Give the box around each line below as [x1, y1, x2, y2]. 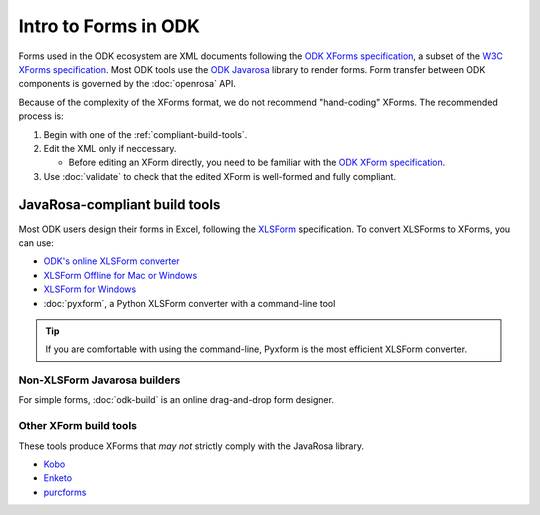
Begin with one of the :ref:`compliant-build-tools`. [43, 128, 248, 140]
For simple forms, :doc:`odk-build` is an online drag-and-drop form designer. [18, 394, 335, 406]
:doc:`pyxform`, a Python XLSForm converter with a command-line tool [43, 297, 336, 309]
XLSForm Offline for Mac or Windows [43, 269, 198, 281]
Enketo [43, 472, 73, 484]
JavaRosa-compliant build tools [18, 196, 221, 214]
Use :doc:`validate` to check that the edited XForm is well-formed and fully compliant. [43, 170, 397, 182]
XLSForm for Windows [43, 283, 137, 295]
